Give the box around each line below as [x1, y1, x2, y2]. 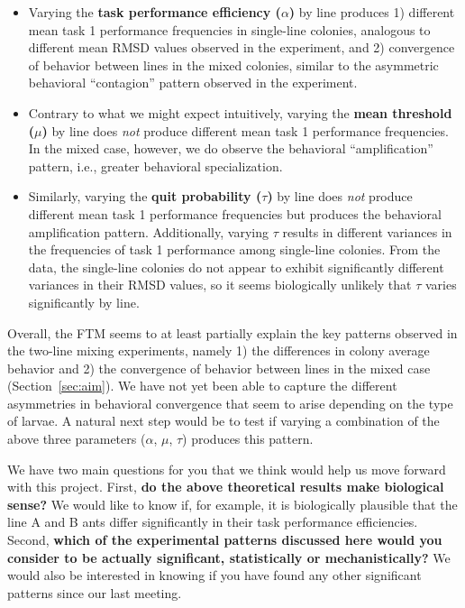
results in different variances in [282, 222, 452, 241]
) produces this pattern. [182, 429, 314, 448]
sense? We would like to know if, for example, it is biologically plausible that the [7, 494, 458, 513]
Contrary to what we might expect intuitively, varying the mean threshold [28, 103, 452, 122]
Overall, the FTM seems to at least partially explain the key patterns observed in [7, 323, 458, 342]
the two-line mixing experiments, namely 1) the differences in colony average [7, 341, 430, 360]
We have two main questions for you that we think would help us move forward [7, 459, 446, 478]
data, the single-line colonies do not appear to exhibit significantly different [28, 257, 444, 276]
